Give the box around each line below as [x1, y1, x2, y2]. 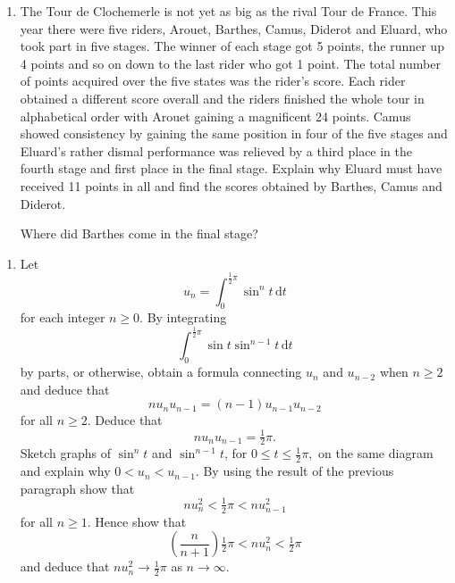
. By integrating [139, 308, 227, 327]
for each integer [20, 308, 105, 327]
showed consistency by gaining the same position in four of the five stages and [20, 124, 448, 143]
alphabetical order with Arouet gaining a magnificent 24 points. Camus [20, 106, 411, 125]
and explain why [20, 462, 111, 480]
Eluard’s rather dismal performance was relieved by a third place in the [20, 141, 413, 160]
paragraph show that [20, 479, 135, 497]
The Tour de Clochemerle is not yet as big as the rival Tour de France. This [20, 2, 437, 20]
